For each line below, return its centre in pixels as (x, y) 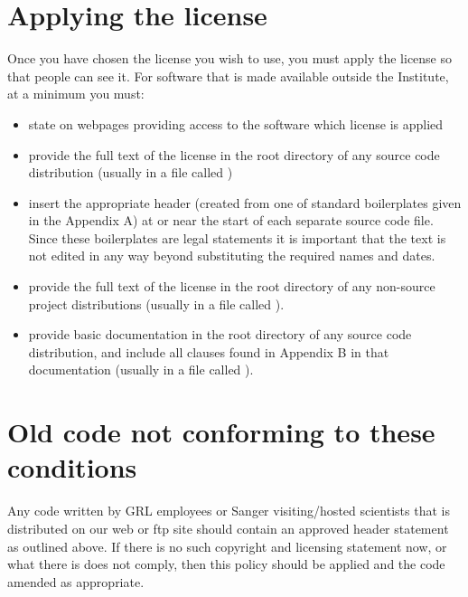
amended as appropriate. (76, 581)
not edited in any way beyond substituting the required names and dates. (232, 256)
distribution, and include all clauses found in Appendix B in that (209, 351)
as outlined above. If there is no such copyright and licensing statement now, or (227, 546)
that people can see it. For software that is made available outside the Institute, (228, 76)
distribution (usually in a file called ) (131, 172)
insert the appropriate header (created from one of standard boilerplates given (245, 202)
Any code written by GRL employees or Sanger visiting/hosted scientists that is (229, 511)
